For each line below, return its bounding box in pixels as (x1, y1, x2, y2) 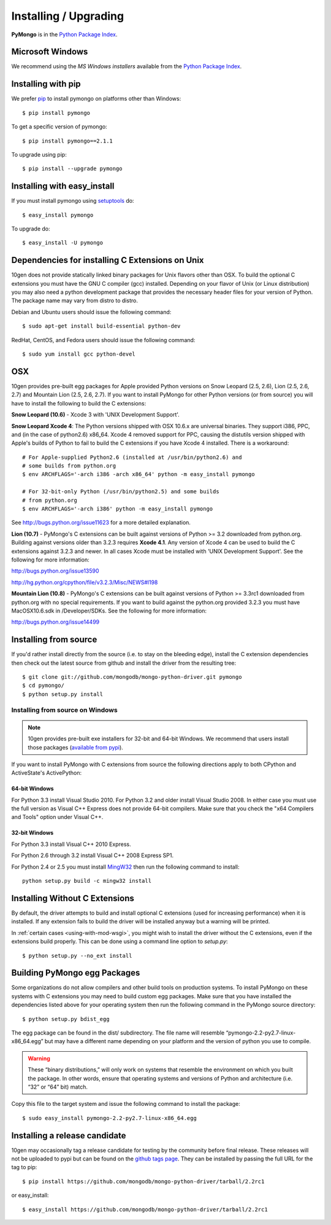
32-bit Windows (11, 829, 54, 837)
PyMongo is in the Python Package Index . (11, 31, 118, 38)
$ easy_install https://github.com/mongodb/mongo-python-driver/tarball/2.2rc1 (22, 1206, 268, 1213)
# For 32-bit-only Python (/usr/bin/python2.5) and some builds (22, 488, 220, 495)
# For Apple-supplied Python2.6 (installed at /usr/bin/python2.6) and (22, 453, 242, 461)
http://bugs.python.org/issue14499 (11, 618, 100, 626)
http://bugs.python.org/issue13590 (11, 567, 99, 574)
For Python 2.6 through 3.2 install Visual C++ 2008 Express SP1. (11, 851, 174, 859)
